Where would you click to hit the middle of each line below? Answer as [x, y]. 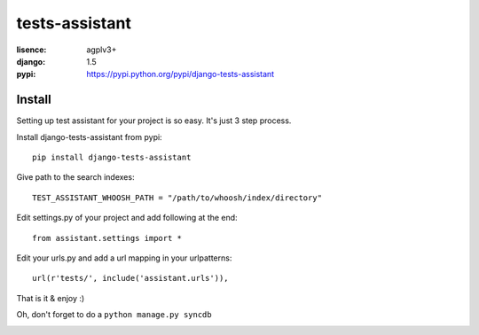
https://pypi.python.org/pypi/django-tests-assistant [181, 74]
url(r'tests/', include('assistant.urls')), [131, 278]
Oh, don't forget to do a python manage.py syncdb [114, 315]
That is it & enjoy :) [51, 298]
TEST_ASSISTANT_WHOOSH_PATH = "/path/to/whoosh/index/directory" [177, 198]
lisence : [31, 50]
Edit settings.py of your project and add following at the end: [127, 218]
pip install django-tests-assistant [112, 158]
